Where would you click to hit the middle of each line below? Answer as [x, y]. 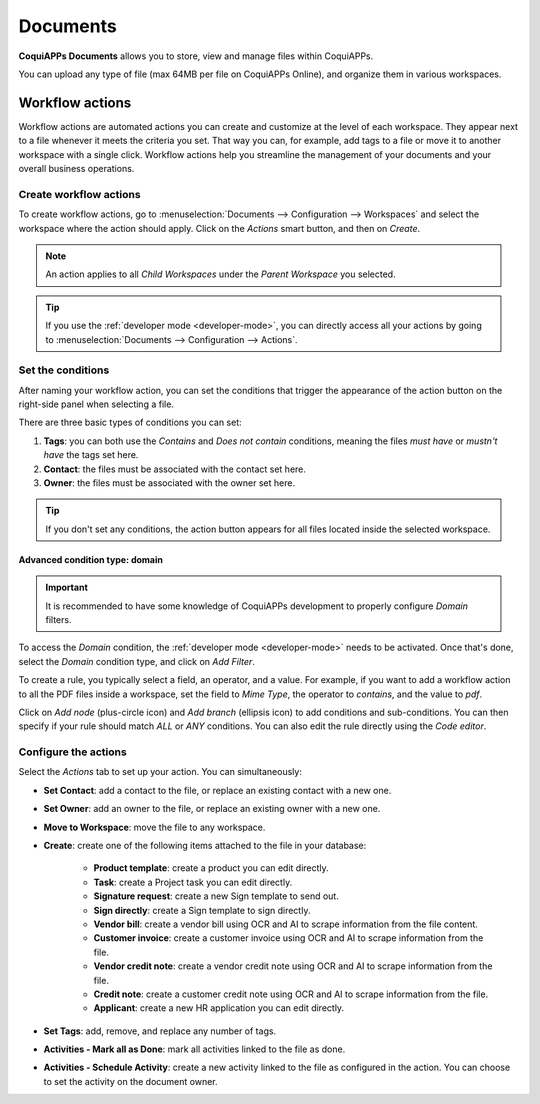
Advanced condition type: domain [91, 559]
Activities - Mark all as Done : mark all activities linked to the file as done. [194, 1049]
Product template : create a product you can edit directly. [211, 868]
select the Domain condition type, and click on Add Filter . [136, 661]
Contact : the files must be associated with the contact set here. [175, 469]
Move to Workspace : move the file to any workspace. [154, 827]
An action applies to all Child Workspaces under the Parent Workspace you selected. [220, 274]
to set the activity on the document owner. [131, 1081]
